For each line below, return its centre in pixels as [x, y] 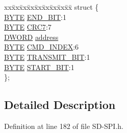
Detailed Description [60, 105]
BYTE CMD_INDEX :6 [42, 47]
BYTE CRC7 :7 [28, 27]
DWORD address [31, 37]
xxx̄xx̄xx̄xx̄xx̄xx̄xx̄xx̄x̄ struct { [52, 7]
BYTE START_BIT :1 [39, 67]
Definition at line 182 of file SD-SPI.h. [64, 126]
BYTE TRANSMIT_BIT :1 [47, 57]
